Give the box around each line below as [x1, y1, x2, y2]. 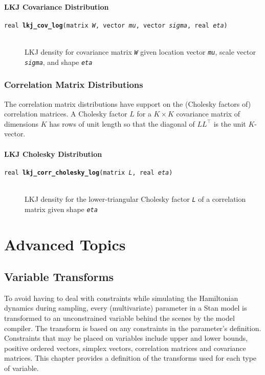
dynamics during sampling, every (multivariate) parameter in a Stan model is [4, 302, 247, 313]
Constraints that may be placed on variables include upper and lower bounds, [4, 333, 248, 343]
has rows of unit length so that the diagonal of [49, 118, 195, 129]
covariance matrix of [176, 108, 240, 119]
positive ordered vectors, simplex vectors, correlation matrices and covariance [4, 342, 246, 353]
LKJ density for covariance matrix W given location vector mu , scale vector [25, 46, 256, 57]
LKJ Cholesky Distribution [4, 148, 102, 159]
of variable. [4, 363, 39, 373]
